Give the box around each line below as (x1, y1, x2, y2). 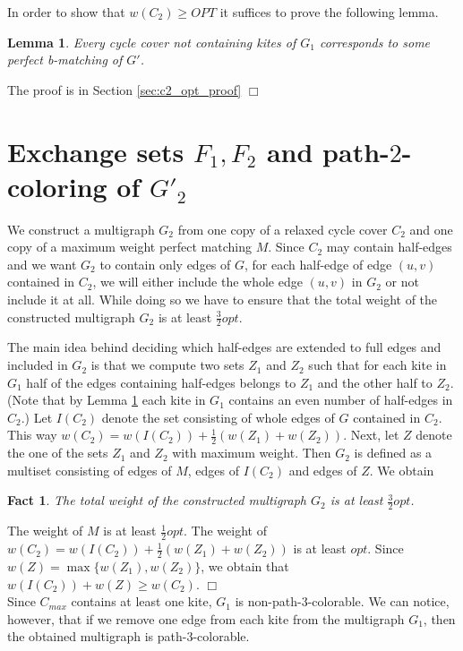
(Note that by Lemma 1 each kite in (7, 390, 206, 409)
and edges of (288, 460, 357, 479)
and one (409, 219, 453, 238)
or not (385, 272, 419, 291)
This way (7, 425, 57, 444)
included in (7, 355, 68, 374)
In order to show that (7, 3, 125, 21)
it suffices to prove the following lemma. (219, 3, 439, 21)
